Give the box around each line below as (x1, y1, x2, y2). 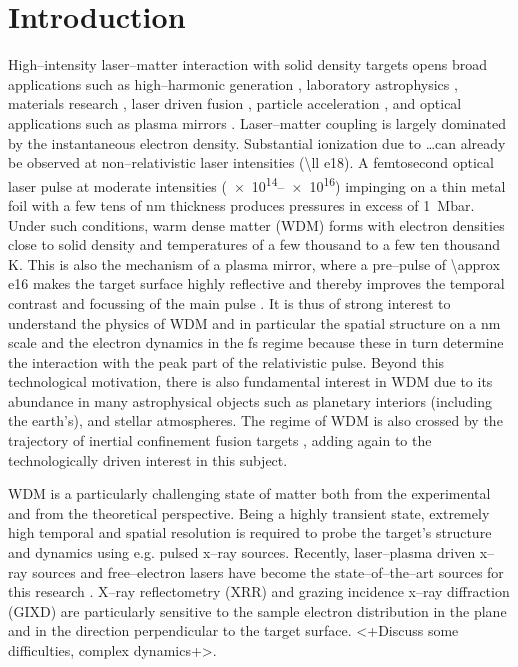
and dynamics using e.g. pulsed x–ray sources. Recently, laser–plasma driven (8, 542, 476, 563)
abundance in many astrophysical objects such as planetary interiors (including (8, 390, 493, 411)
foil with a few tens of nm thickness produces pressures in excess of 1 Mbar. (8, 194, 475, 215)
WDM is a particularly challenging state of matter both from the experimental (8, 483, 491, 504)
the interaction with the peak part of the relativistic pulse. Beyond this (8, 351, 445, 372)
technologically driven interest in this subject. (8, 449, 288, 470)
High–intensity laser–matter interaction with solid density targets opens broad (8, 54, 488, 75)
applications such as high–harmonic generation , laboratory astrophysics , (8, 73, 458, 94)
